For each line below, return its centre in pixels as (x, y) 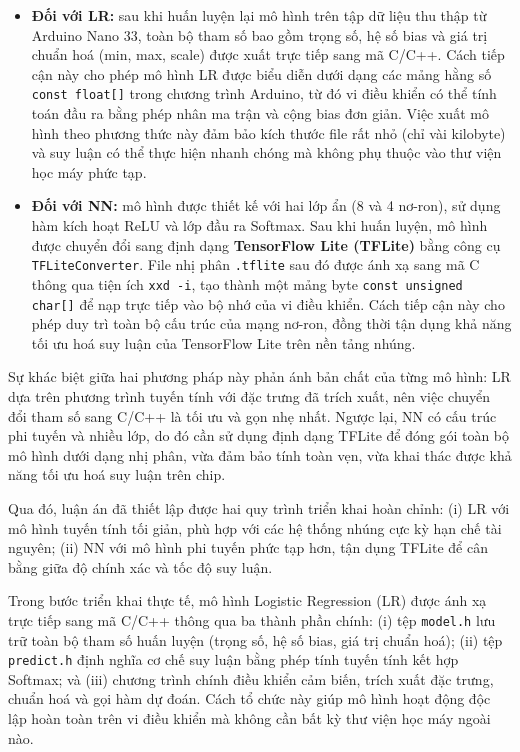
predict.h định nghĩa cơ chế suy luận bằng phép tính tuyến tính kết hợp (233, 659)
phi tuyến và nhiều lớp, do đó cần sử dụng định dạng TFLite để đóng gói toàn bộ (259, 435)
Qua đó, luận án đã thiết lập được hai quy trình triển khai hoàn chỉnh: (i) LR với (259, 507)
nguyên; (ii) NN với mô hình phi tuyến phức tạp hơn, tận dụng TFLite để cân (248, 547)
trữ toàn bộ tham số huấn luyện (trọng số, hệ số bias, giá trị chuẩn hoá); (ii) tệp (255, 639)
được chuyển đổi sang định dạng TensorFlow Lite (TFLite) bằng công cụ (266, 244)
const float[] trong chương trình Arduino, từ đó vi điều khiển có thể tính (264, 93)
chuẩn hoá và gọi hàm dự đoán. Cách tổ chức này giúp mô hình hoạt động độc (249, 698)
